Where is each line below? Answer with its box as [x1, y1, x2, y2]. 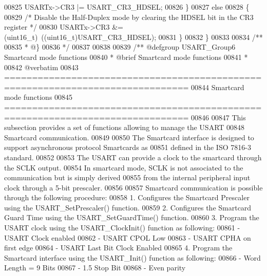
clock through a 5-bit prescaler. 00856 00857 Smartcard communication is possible [4, 182, 263, 193]
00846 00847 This [191, 112, 246, 122]
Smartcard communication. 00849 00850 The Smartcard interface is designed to [4, 132, 254, 142]
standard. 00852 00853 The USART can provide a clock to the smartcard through [4, 152, 262, 162]
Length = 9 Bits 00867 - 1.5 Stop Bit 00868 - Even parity [4, 262, 186, 273]
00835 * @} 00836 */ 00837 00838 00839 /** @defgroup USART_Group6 [4, 41, 236, 52]
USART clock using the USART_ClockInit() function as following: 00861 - [4, 222, 240, 233]
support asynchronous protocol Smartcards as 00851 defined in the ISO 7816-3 [4, 142, 251, 153]
